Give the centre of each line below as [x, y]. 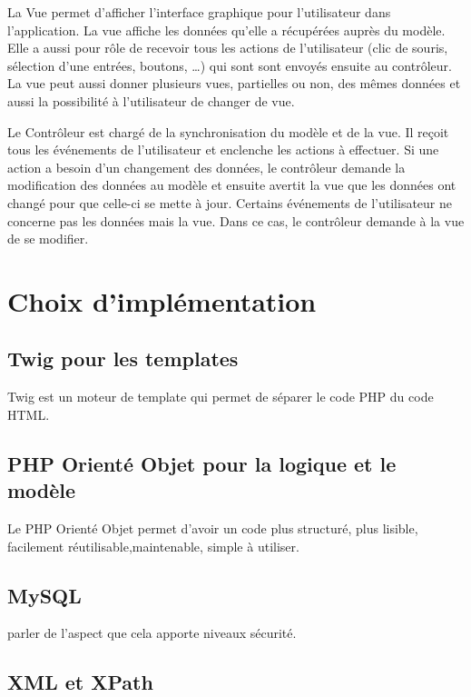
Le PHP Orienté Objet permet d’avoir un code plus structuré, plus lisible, [213, 528]
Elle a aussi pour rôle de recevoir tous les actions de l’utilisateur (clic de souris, [228, 48]
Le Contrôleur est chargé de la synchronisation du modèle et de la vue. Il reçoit [228, 131]
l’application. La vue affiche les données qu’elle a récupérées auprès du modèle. [226, 30]
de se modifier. [48, 239]
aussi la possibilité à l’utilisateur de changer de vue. [151, 100]
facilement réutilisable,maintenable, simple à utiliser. [153, 546]
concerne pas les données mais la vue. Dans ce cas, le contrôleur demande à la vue [236, 220]
